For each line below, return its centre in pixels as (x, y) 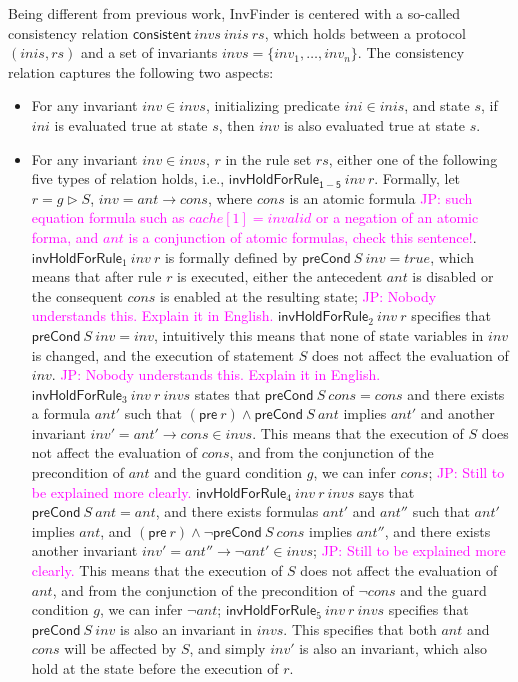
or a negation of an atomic (397, 217)
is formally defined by (231, 256)
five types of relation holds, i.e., (128, 178)
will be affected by (120, 648)
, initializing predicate (272, 105)
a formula (61, 413)
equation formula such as (108, 217)
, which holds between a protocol (365, 32)
